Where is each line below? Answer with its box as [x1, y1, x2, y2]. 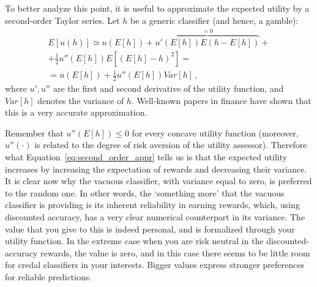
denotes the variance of [37, 94, 124, 106]
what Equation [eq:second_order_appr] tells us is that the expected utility [5, 151, 288, 163]
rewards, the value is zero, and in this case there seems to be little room [40, 246, 310, 259]
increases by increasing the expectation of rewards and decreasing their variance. [5, 162, 307, 175]
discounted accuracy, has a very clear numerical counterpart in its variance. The [5, 211, 305, 223]
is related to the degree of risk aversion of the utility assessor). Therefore [34, 138, 307, 151]
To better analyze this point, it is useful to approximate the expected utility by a [5, 2, 310, 14]
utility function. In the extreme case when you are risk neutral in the [5, 234, 264, 247]
